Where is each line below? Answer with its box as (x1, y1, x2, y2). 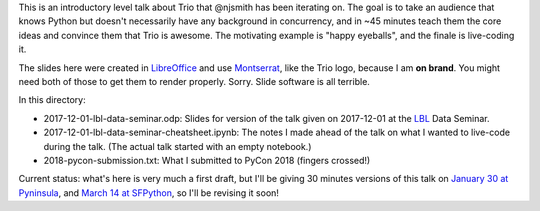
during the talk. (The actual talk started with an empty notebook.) (43, 140, 312, 152)
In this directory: (18, 94, 86, 106)
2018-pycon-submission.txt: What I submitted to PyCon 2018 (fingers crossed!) (43, 154, 371, 166)
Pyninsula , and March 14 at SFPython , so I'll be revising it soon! (18, 186, 280, 199)
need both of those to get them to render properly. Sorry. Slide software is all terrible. (18, 75, 370, 87)
